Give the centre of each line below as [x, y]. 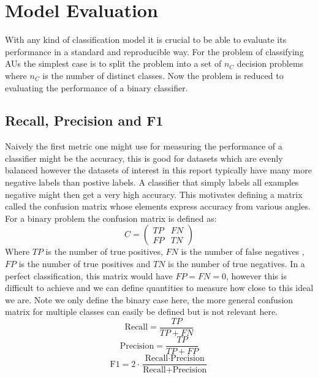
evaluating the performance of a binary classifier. [97, 87]
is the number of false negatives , [243, 251]
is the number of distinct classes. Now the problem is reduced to [163, 75]
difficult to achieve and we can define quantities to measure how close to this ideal [159, 288]
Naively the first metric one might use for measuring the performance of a [144, 146]
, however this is [256, 275]
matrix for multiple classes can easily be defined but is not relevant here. [142, 312]
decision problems [270, 63]
